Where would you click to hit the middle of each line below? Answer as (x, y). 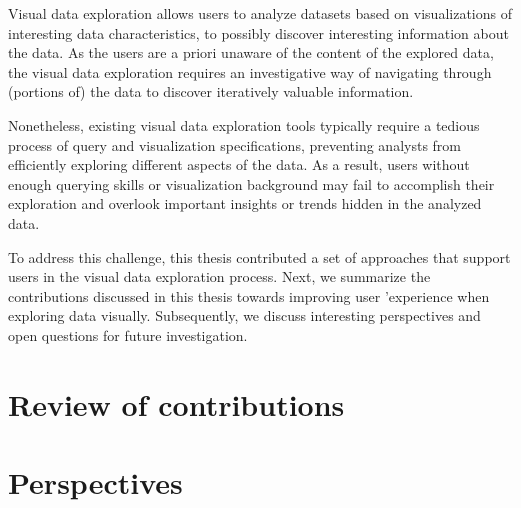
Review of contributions (176, 403)
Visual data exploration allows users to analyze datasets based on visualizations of (260, 13)
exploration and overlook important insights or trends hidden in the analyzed (245, 203)
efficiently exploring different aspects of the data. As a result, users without (239, 164)
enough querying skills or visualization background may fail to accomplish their (251, 183)
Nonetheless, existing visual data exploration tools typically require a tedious (244, 124)
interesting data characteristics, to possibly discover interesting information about (258, 32)
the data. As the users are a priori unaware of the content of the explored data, (251, 52)
